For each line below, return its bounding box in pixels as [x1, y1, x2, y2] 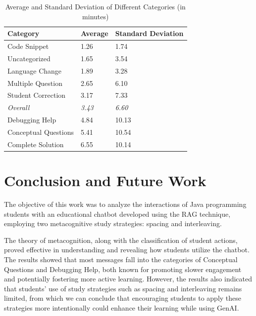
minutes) [82, 11, 109, 21]
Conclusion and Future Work [4, 170, 206, 191]
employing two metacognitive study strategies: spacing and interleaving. [4, 218, 222, 229]
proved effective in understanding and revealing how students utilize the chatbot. [4, 244, 250, 255]
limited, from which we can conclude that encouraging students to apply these [4, 293, 242, 303]
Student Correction [7, 90, 66, 100]
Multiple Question [7, 78, 62, 88]
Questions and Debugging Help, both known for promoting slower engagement [4, 264, 242, 274]
